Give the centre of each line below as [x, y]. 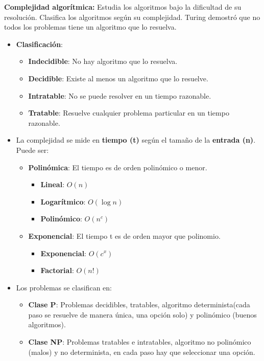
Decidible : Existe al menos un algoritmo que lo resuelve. [118, 78]
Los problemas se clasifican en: [64, 287]
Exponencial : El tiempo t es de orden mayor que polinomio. [124, 235]
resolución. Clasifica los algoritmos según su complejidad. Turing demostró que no [132, 17]
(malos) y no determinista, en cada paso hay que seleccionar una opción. [142, 352]
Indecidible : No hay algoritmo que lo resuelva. [103, 61]
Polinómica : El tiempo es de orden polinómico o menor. [118, 167]
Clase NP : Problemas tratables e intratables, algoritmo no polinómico [140, 342]
